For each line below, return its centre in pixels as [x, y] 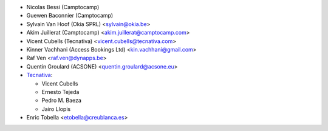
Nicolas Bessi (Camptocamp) [63, 7]
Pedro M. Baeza [62, 101]
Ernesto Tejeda [60, 92]
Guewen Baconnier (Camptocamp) [70, 16]
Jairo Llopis [56, 109]
